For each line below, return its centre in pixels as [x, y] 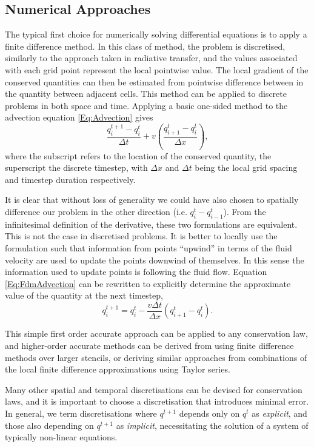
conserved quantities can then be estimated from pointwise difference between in [154, 81]
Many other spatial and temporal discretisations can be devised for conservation [154, 389]
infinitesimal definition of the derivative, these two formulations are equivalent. [151, 224]
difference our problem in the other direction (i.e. [96, 212]
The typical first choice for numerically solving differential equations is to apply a [156, 34]
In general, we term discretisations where [81, 413]
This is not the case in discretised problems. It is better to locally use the [141, 236]
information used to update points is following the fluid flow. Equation [136, 272]
